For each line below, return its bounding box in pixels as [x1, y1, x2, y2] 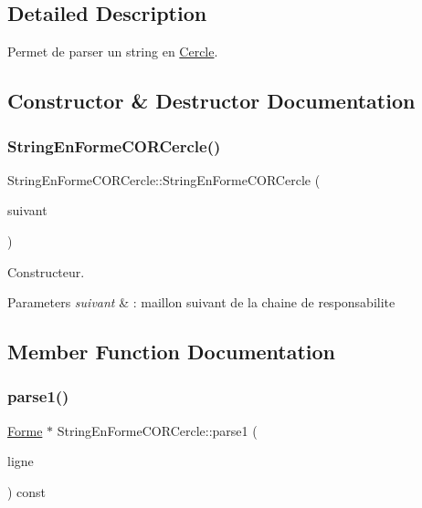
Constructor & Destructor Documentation [7, 87, 416, 115]
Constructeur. [7, 262, 85, 281]
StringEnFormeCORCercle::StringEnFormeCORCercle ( [7, 170, 321, 189]
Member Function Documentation [7, 337, 336, 366]
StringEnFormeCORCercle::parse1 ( [57, 420, 258, 440]
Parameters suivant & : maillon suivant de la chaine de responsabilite [7, 293, 396, 312]
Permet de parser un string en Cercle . [7, 42, 218, 61]
